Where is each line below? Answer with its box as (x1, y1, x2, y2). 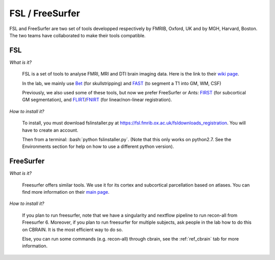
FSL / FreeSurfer (9, 8, 80, 19)
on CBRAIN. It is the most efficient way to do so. (22, 226, 123, 232)
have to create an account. (22, 127, 78, 133)
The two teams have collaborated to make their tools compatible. (9, 32, 146, 38)
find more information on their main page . (22, 189, 109, 195)
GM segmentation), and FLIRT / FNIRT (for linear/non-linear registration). (22, 97, 173, 103)
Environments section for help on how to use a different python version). (22, 143, 174, 150)
